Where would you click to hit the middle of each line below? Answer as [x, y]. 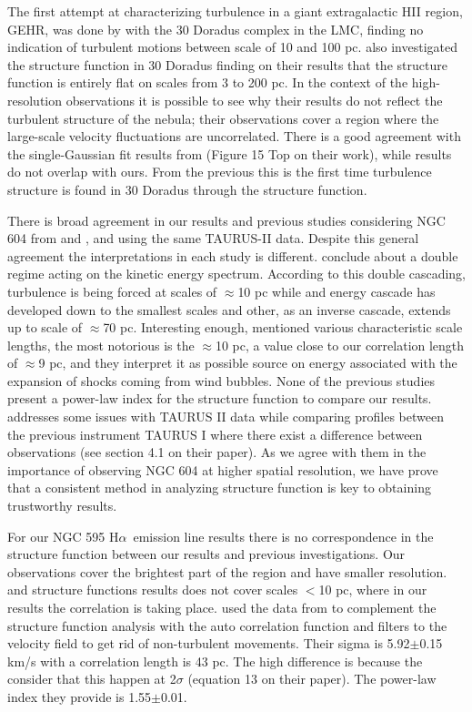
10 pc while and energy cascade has [336, 291]
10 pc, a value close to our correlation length [340, 345]
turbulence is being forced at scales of [112, 291]
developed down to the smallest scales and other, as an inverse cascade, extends [229, 309]
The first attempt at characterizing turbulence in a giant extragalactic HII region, [235, 11]
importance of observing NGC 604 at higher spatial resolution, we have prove [223, 469]
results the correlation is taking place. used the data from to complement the [222, 607]
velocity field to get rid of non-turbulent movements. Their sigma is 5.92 [209, 643]
